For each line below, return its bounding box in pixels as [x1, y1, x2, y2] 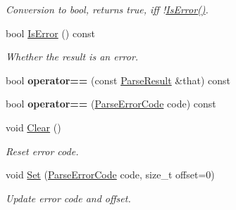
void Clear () [6, 119, 61, 134]
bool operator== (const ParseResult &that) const [6, 72, 230, 87]
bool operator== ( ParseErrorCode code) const [6, 96, 216, 111]
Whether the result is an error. [6, 49, 139, 64]
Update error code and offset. [6, 190, 131, 205]
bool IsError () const [6, 25, 95, 40]
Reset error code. [6, 143, 79, 158]
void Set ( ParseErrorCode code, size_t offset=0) [6, 167, 215, 182]
